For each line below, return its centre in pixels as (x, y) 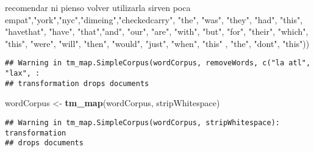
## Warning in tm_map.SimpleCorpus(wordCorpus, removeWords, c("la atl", (158, 63)
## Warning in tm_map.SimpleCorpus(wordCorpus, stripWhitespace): (143, 122)
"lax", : (23, 74)
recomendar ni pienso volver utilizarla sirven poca (98, 7)
